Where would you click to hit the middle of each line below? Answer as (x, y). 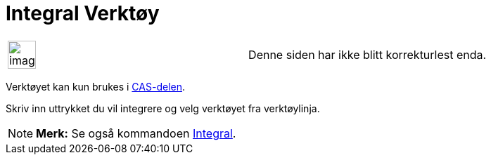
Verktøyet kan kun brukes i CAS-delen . (95, 86)
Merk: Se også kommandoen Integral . (136, 133)
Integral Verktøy (83, 13)
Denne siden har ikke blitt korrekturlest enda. (368, 54)
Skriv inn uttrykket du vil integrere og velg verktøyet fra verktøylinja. (163, 108)
